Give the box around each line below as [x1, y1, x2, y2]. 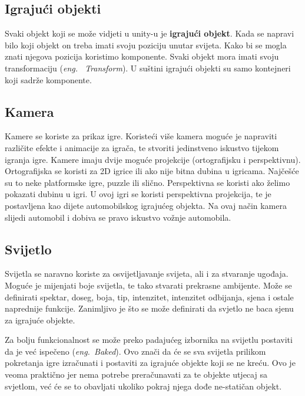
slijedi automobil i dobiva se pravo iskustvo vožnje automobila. [5, 211, 231, 223]
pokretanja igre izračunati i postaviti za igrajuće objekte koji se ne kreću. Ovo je [5, 356, 296, 369]
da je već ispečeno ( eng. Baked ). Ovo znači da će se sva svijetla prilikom [5, 345, 266, 357]
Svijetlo [5, 240, 52, 258]
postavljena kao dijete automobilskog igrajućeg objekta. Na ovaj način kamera [5, 199, 287, 211]
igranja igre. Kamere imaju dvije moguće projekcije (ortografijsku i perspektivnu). [5, 153, 301, 165]
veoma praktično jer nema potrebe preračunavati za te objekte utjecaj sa [5, 368, 267, 381]
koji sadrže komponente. [5, 73, 92, 86]
